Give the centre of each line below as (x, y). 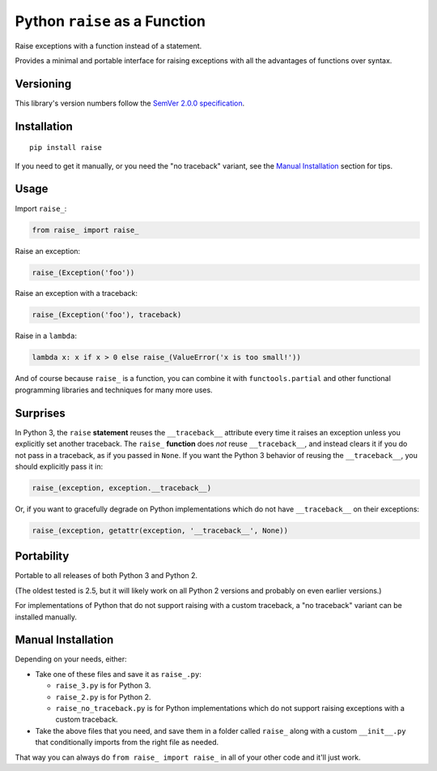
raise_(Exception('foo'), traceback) (107, 315)
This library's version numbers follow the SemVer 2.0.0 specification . (130, 103)
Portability (42, 557)
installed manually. (46, 617)
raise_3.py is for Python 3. (103, 686)
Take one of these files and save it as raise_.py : (118, 674)
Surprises (40, 413)
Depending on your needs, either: (71, 659)
